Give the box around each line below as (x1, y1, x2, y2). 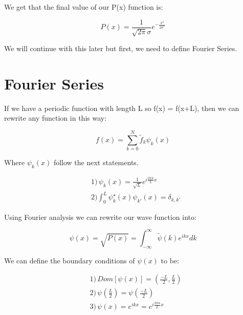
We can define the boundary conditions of (4, 255, 135, 265)
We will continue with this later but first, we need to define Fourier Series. (4, 43, 237, 54)
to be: (161, 255, 179, 265)
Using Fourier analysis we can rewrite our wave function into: (4, 211, 196, 222)
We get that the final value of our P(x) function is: (4, 2, 163, 12)
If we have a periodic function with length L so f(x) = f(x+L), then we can (4, 102, 239, 113)
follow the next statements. (53, 157, 139, 168)
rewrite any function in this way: (4, 112, 107, 123)
